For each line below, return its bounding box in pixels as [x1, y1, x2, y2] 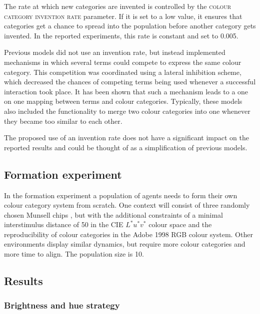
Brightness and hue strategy [4, 299, 120, 312]
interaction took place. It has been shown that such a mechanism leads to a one [4, 86, 248, 96]
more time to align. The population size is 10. [4, 249, 144, 259]
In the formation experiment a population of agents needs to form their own [4, 190, 237, 200]
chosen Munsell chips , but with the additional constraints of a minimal [4, 209, 223, 220]
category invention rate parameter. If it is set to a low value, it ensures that [4, 10, 242, 21]
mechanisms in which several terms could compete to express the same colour [4, 56, 241, 67]
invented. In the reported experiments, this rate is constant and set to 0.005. [4, 30, 238, 40]
